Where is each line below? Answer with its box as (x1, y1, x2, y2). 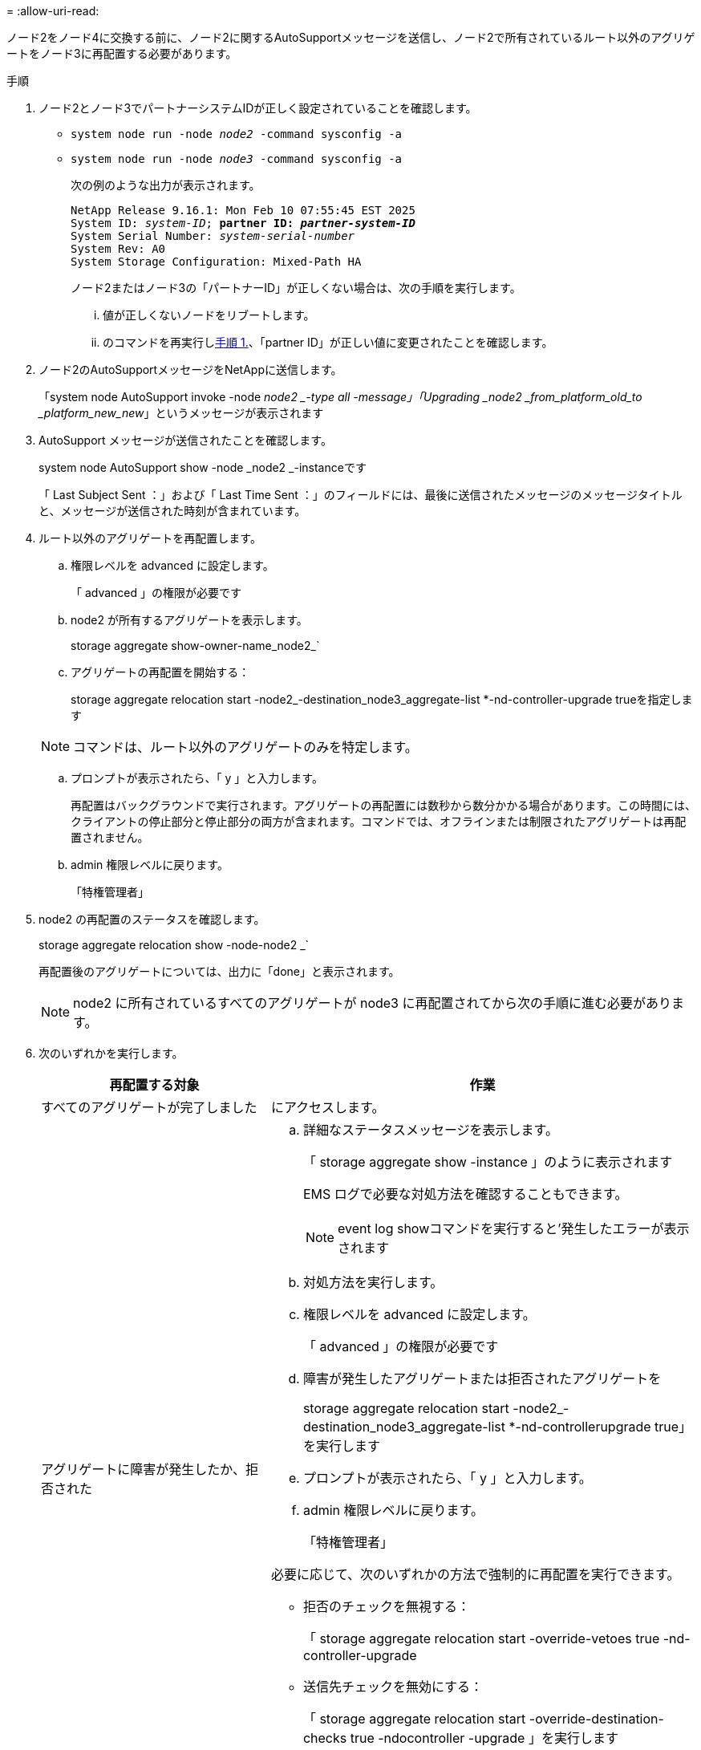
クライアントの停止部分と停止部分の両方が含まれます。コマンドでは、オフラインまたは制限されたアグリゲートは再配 (71, 814, 687, 828)
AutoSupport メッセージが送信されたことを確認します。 (38, 433, 332, 447)
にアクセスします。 (270, 1099, 385, 1115)
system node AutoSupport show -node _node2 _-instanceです (38, 461, 367, 474)
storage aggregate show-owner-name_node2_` (71, 639, 320, 652)
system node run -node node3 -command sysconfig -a (71, 152, 403, 165)
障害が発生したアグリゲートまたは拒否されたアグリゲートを (302, 1370, 662, 1387)
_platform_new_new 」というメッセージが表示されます (38, 406, 324, 420)
